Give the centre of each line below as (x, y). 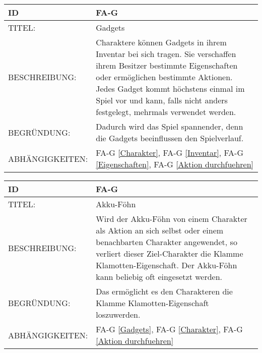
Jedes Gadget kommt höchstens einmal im (170, 89)
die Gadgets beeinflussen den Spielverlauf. (170, 138)
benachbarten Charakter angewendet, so (167, 242)
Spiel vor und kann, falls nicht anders (162, 100)
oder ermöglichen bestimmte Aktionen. (164, 77)
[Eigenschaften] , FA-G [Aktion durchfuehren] (175, 164)
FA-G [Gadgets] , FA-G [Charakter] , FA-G (169, 329)
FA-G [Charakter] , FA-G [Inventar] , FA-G (170, 153)
